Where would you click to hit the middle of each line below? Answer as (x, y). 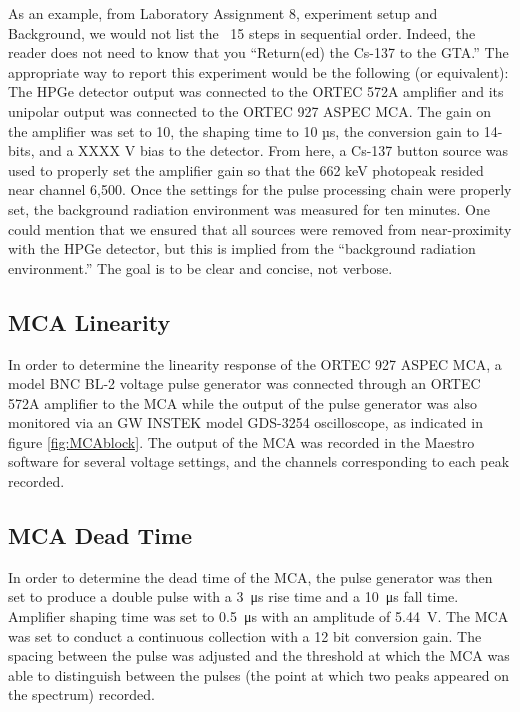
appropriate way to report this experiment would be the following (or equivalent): (258, 71)
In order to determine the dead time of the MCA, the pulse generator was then (250, 576)
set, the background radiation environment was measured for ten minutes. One (249, 208)
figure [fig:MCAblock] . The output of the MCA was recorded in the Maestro (241, 441)
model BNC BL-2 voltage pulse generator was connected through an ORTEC (244, 383)
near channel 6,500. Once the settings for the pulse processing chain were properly (260, 189)
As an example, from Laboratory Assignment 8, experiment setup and (223, 13)
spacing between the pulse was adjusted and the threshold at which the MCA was (259, 655)
